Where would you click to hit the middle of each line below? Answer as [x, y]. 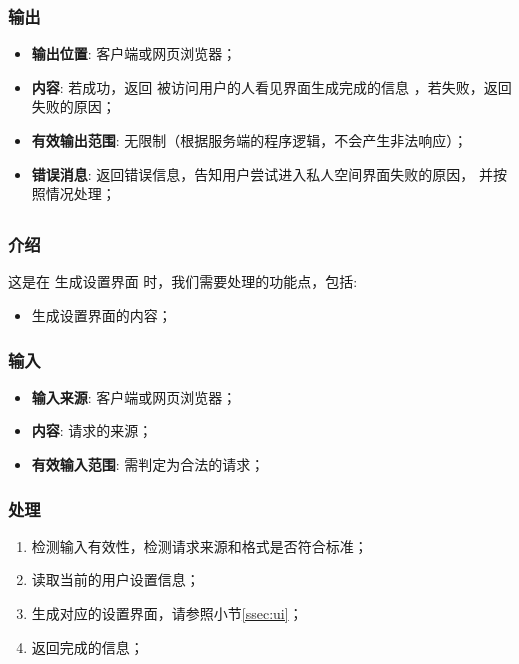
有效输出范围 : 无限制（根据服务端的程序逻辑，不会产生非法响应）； [249, 140]
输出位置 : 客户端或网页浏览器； [134, 53]
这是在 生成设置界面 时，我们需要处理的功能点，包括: [183, 281]
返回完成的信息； [87, 646]
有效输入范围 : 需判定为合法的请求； [148, 464]
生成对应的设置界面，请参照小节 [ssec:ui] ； [167, 613]
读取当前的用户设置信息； [115, 579]
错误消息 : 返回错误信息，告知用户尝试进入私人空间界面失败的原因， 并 [262, 173]
